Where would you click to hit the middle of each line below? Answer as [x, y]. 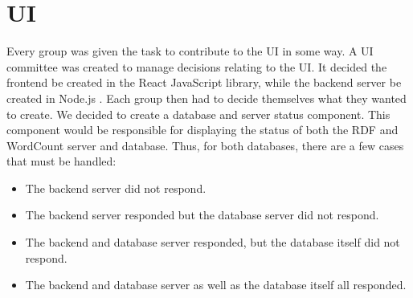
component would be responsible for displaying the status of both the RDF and [202, 130]
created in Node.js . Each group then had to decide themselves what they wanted [206, 98]
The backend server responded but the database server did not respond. [202, 215]
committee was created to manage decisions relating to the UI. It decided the [197, 66]
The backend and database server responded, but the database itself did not [213, 242]
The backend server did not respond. [116, 188]
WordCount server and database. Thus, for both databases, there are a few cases [205, 145]
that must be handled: [61, 161]
